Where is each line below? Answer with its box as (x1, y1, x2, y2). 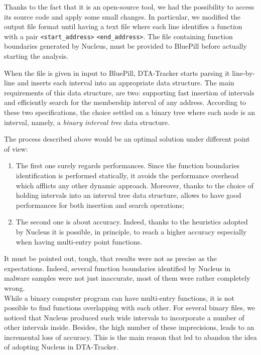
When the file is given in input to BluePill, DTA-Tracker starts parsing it (4, 67, 230, 78)
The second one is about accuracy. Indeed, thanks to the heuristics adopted (16, 216, 248, 227)
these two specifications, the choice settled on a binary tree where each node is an (4, 107, 255, 117)
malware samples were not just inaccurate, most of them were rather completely (4, 273, 250, 283)
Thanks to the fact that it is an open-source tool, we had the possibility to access (4, 2, 254, 12)
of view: (4, 143, 28, 154)
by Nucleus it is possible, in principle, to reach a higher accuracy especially (16, 226, 247, 236)
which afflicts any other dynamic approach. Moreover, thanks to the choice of (16, 180, 253, 190)
